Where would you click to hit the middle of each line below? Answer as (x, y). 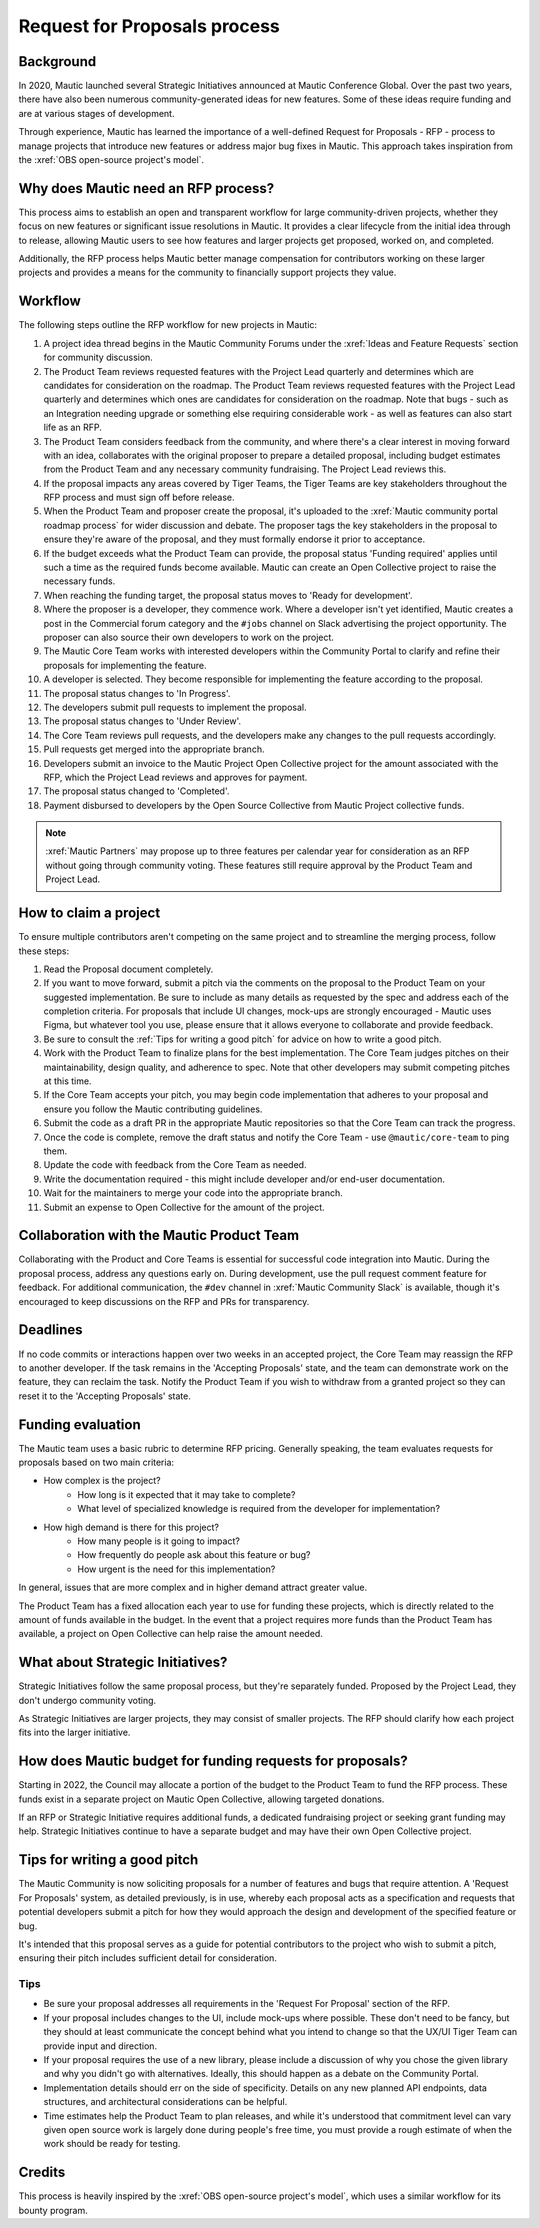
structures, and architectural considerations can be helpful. (165, 2102)
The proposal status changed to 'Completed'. (136, 791)
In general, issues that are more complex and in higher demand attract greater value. (193, 1587)
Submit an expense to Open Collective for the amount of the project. (184, 1207)
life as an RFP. (72, 427)
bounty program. (53, 2210)
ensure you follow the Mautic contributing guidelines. (153, 1109)
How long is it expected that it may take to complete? (186, 1494)
